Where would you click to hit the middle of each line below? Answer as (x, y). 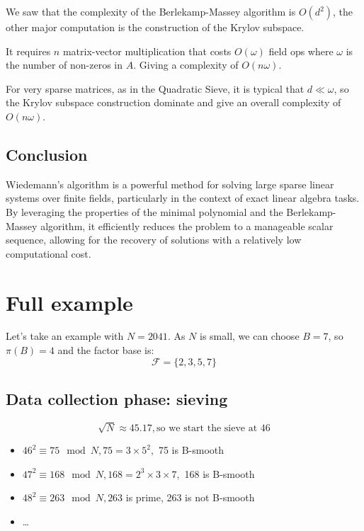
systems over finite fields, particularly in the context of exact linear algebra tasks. (183, 198)
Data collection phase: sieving (117, 399)
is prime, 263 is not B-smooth (190, 497)
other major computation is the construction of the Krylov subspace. (155, 27)
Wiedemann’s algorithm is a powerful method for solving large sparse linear (170, 184)
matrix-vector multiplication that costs (147, 51)
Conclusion (47, 154)
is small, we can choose (250, 336)
